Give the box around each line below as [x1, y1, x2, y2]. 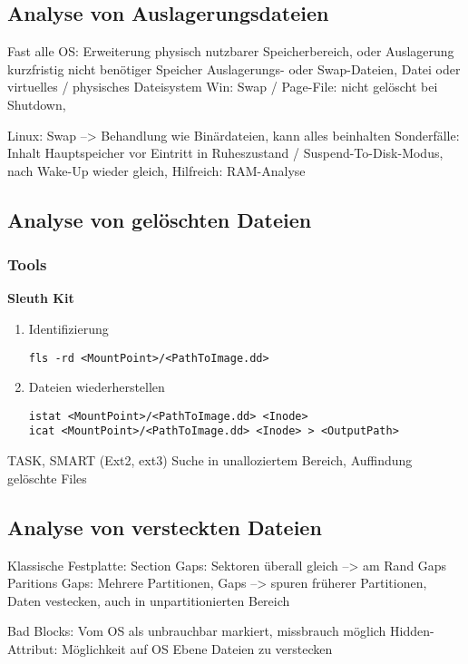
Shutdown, [7, 94, 66, 113]
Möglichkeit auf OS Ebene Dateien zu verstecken [61, 639, 333, 658]
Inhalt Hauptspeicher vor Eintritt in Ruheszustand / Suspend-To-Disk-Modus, [7, 143, 444, 162]
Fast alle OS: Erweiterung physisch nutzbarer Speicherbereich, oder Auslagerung [7, 42, 454, 61]
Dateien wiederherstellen [28, 377, 165, 396]
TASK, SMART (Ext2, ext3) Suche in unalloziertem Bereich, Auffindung [7, 451, 413, 470]
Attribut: [7, 639, 58, 658]
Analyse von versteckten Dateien [7, 513, 322, 541]
